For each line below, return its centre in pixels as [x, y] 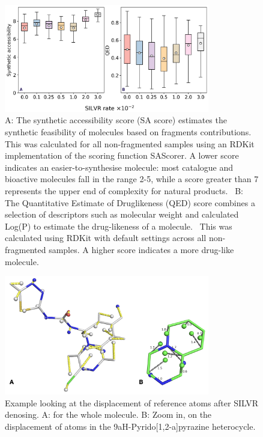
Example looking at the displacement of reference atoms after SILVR [132, 402]
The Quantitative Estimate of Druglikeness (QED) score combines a [130, 202]
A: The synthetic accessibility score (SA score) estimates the [116, 120]
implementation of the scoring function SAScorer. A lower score [122, 155]
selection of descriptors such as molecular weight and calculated [122, 214]
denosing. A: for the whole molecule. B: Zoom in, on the [108, 414]
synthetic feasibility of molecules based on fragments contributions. [128, 132]
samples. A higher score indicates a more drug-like [141, 249]
